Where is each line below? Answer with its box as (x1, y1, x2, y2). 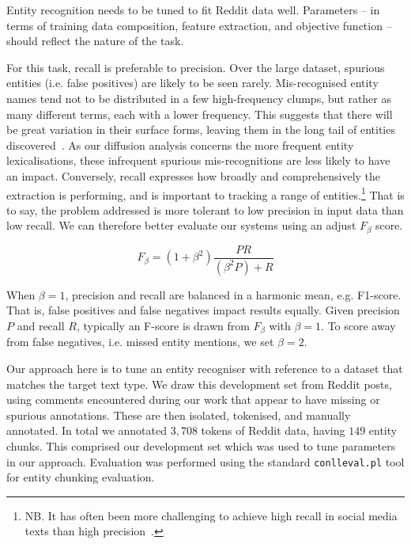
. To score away (321, 317, 396, 333)
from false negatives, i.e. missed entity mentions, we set (6, 333, 274, 350)
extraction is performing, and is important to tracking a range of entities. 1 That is (6, 184, 405, 203)
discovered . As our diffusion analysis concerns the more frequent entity (6, 136, 354, 153)
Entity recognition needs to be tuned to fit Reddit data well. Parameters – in (6, 2, 380, 17)
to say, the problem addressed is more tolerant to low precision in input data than (6, 201, 404, 218)
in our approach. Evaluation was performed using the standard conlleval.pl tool (6, 453, 405, 470)
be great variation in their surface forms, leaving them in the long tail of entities (6, 121, 395, 138)
